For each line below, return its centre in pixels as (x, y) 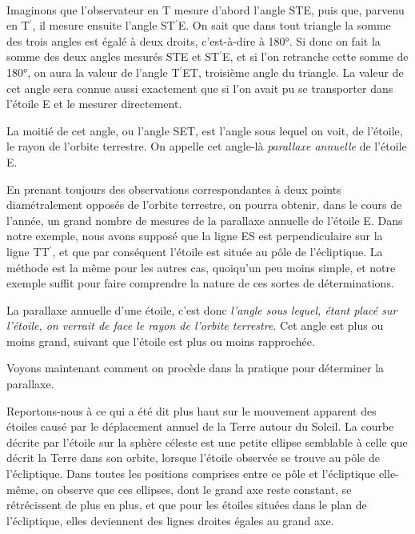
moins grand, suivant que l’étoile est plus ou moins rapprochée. (161, 341)
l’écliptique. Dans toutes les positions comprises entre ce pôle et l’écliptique (191, 474)
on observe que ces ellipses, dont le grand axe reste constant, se (197, 489)
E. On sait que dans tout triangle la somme (284, 25)
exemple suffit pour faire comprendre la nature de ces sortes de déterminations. (200, 283)
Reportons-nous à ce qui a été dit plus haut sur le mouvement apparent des (192, 410)
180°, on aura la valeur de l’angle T (93, 72)
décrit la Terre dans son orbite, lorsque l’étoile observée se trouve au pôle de (193, 458)
